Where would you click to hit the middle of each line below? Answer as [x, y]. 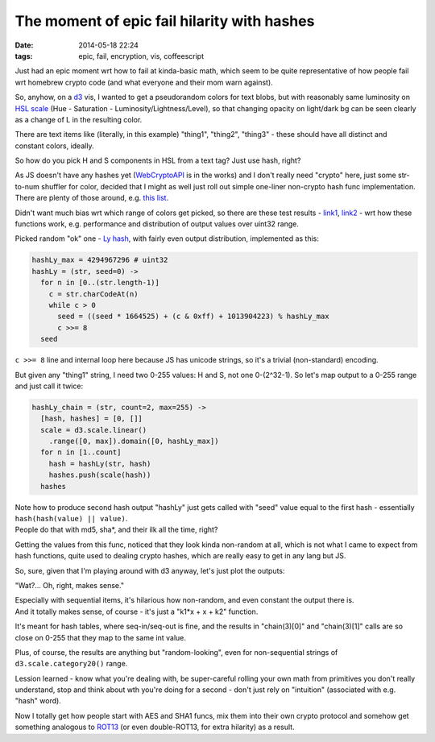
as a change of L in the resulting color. [79, 119]
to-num [27, 186]
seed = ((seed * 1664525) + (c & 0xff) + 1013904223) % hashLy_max [193, 317]
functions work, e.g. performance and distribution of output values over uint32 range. [157, 224]
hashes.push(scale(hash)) [100, 475]
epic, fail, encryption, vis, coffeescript [141, 56]
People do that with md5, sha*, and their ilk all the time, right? [116, 530]
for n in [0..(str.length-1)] [100, 283]
